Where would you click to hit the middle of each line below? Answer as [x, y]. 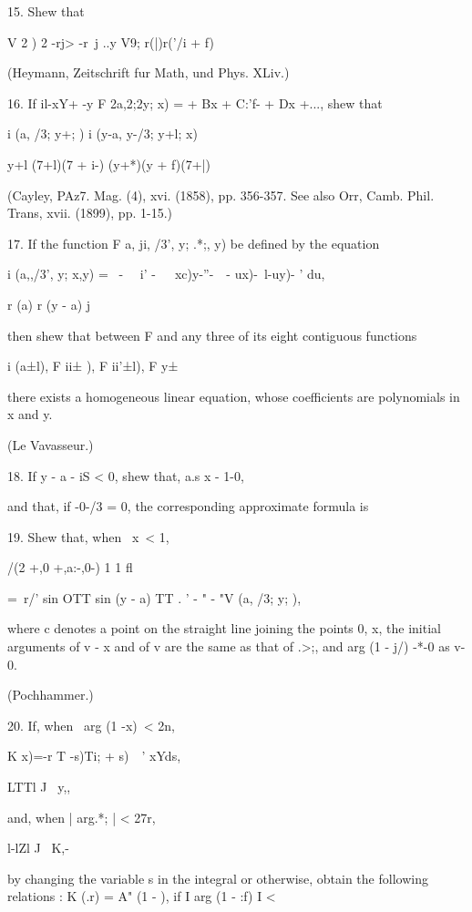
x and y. [30, 414]
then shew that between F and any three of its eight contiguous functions [212, 335]
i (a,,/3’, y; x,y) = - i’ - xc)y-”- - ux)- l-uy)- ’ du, [166, 274]
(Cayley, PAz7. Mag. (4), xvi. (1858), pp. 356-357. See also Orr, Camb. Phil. [221, 195]
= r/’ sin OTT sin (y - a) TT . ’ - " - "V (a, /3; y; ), [154, 597]
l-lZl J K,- [38, 848]
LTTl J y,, [39, 787]
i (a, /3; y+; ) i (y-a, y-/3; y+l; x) [103, 133]
